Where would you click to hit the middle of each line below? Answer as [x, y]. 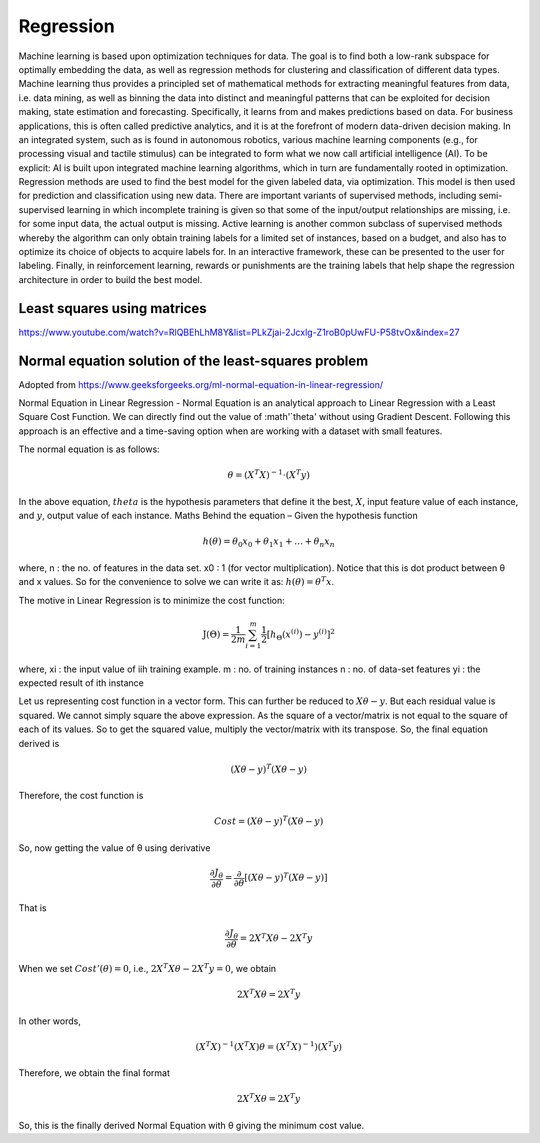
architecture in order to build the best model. [110, 279]
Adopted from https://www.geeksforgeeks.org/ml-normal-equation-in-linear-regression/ [201, 384]
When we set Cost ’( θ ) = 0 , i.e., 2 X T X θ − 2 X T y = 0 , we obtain [147, 968]
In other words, [50, 1021]
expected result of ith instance [81, 682]
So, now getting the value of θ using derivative [114, 847]
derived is [39, 743]
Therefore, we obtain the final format [94, 1073]
